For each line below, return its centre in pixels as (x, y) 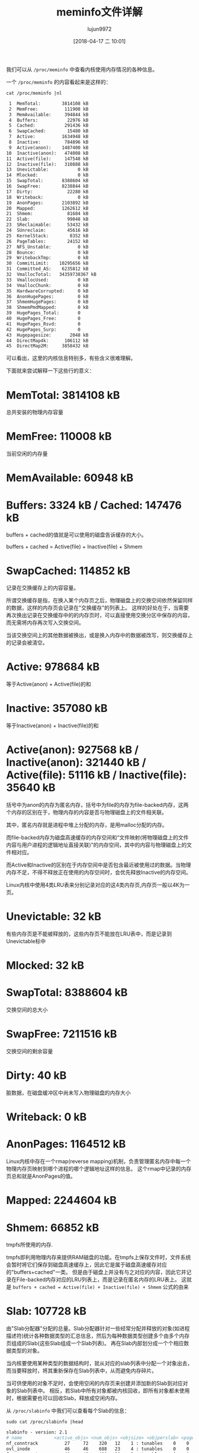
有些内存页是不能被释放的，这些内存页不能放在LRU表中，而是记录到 (89, 934)
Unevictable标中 (26, 941)
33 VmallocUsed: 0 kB (47, 280)
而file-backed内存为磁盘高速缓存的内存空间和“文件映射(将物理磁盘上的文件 (97, 838)
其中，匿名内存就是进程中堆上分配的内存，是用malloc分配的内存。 (87, 825)
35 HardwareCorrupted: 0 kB (47, 291)
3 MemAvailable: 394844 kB (49, 114)
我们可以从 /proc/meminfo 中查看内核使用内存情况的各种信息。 (82, 69)
